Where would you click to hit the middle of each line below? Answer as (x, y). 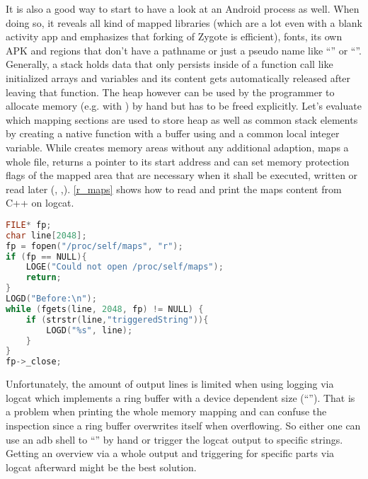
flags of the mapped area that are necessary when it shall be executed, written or (182, 175)
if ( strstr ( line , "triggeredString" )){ (117, 319)
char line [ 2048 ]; (46, 235)
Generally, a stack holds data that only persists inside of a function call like (169, 64)
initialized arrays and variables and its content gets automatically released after (178, 77)
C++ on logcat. (40, 203)
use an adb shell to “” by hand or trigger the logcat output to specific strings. (174, 439)
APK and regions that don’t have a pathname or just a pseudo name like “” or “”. (184, 50)
